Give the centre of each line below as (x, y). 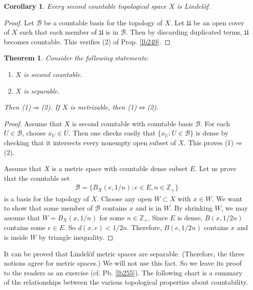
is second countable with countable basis (133, 123)
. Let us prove (215, 168)
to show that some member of (49, 208)
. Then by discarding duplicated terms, (184, 32)
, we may (234, 208)
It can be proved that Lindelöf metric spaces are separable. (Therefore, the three (124, 253)
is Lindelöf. (194, 6)
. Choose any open (124, 198)
